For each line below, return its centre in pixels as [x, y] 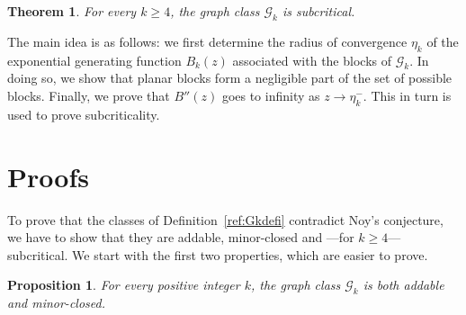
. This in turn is [407, 95]
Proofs [48, 176]
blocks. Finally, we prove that [89, 95]
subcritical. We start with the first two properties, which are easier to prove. [218, 254]
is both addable [403, 285]
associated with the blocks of [312, 60]
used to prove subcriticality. [84, 114]
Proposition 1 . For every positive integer [124, 285]
